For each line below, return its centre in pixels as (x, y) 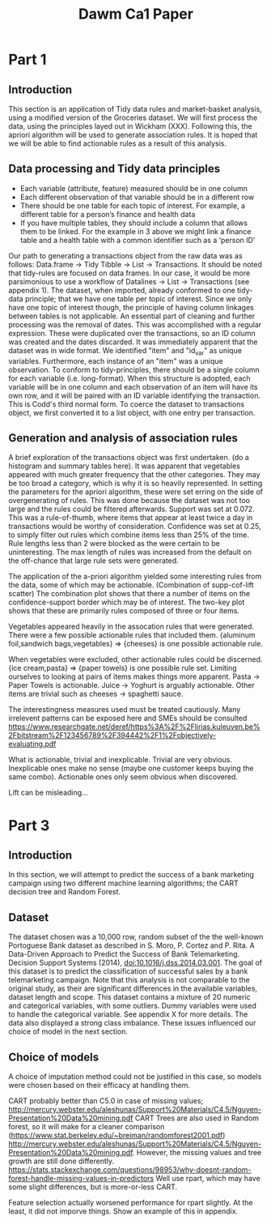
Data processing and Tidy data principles (114, 169)
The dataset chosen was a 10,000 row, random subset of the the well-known (136, 937)
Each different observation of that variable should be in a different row (137, 197)
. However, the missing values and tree (197, 1153)
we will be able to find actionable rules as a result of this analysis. (118, 143)
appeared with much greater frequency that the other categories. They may (134, 475)
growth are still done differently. (61, 1161)
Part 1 (28, 60)
